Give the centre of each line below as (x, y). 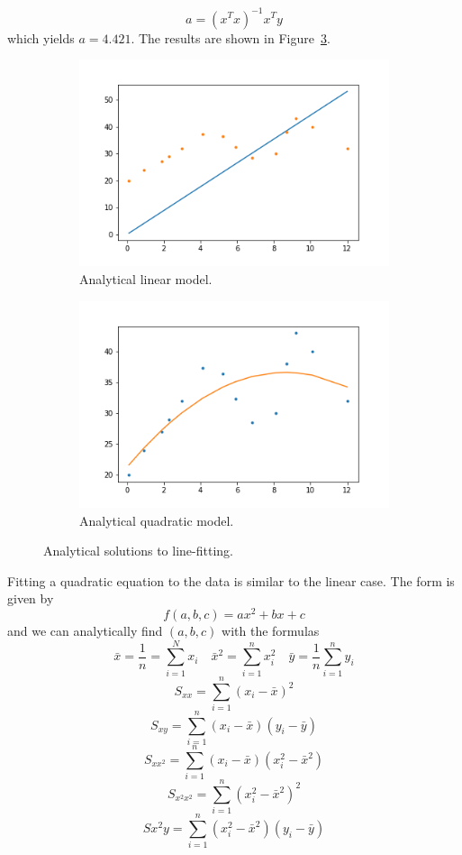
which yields (41, 37)
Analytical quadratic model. (157, 520)
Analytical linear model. (146, 279)
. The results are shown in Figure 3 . (231, 37)
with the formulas (271, 630)
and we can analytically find (85, 630)
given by (31, 598)
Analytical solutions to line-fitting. (138, 551)
